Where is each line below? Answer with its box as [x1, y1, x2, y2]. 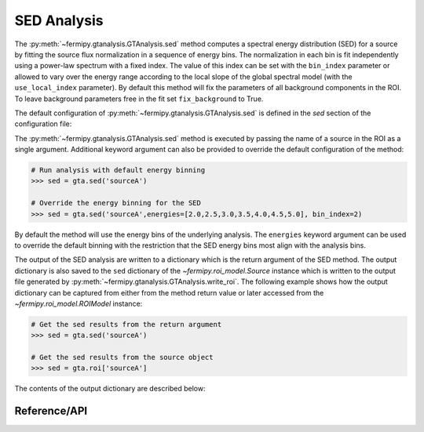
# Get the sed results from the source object [31, 353, 214, 362]
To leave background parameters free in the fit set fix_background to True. [14, 94, 264, 103]
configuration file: [14, 119, 72, 129]
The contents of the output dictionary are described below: [14, 384, 206, 394]
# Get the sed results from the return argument [31, 320, 222, 329]
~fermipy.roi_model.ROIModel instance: [14, 299, 143, 308]
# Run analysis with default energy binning [31, 165, 206, 175]
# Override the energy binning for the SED [31, 198, 202, 208]
